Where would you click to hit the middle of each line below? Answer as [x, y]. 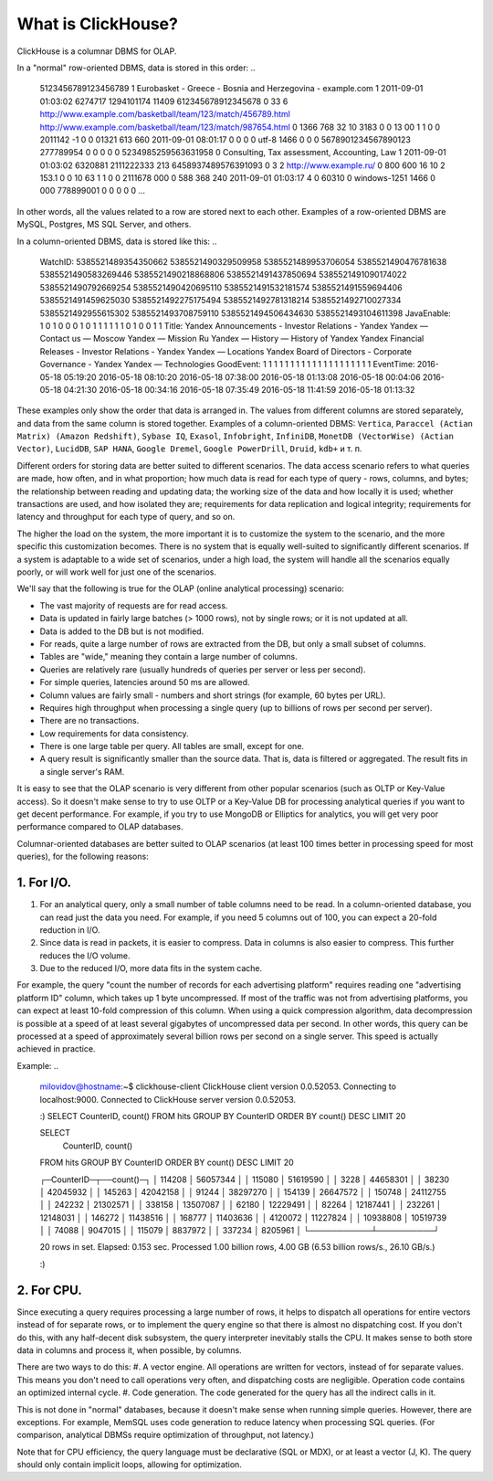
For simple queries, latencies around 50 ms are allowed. [145, 682]
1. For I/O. [44, 883]
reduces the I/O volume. [85, 956]
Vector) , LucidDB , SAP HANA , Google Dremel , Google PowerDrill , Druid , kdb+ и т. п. [189, 449]
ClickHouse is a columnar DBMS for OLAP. [97, 51]
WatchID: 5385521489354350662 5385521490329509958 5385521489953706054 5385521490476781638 [243, 262]
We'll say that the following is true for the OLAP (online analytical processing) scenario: [180, 588]
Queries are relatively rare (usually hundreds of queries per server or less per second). [203, 669]
